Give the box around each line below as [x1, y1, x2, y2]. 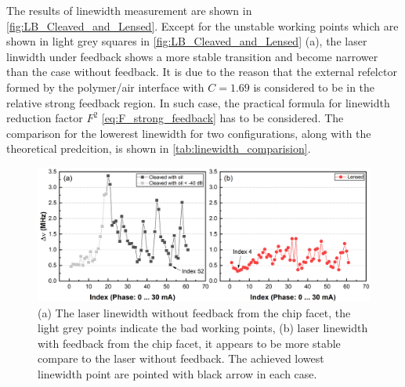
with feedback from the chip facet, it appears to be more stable [38, 335, 341, 351]
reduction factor [6, 110, 83, 126]
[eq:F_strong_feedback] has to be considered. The [101, 110, 344, 126]
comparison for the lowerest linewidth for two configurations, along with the [6, 125, 371, 141]
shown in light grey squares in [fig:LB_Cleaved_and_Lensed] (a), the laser [6, 33, 367, 49]
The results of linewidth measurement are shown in [6, 2, 252, 18]
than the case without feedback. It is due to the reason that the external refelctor [6, 63, 397, 80]
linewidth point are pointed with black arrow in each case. [38, 365, 317, 382]
